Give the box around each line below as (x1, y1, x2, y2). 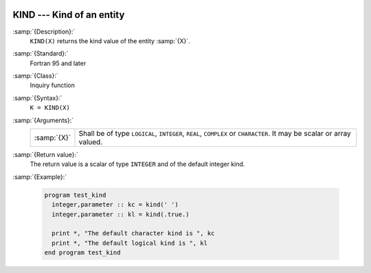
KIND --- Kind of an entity (12, 9, 125, 21)
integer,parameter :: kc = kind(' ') (52, 201, 179, 209)
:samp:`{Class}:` (12, 72, 58, 80)
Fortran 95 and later (30, 59, 87, 67)
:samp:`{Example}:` (12, 172, 67, 181)
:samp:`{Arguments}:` (12, 116, 74, 124)
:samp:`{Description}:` (12, 27, 76, 36)
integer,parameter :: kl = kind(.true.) (52, 210, 190, 218)
